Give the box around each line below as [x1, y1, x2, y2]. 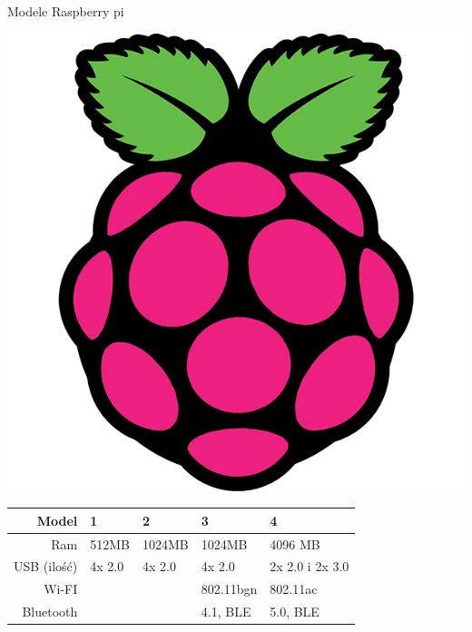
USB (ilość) [14, 557, 78, 576]
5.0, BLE [270, 602, 320, 621]
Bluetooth [22, 602, 78, 621]
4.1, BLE [201, 602, 251, 621]
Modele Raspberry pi [7, 2, 124, 20]
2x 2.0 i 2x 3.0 [270, 557, 349, 576]
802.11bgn [201, 579, 258, 598]
